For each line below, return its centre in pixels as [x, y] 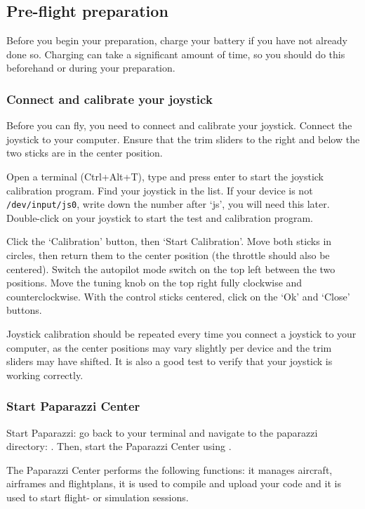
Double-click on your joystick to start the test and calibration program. [160, 217]
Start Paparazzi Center [73, 406]
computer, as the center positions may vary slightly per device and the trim [169, 347]
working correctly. [45, 375]
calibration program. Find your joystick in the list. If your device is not [160, 190]
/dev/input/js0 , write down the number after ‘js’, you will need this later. [168, 204]
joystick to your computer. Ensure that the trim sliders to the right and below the [183, 139]
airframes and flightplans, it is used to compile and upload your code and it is [174, 483]
